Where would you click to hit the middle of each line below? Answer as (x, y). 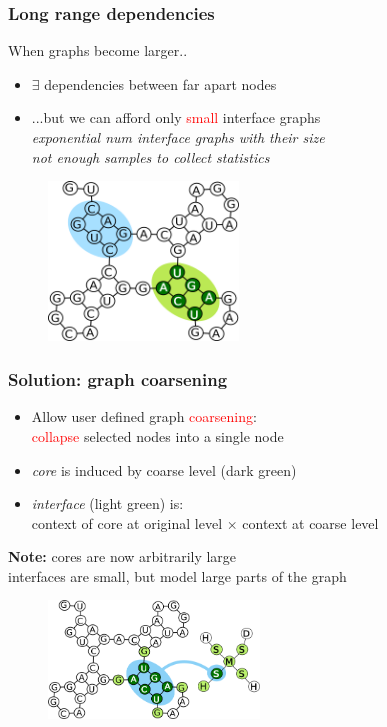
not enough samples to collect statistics (150, 156)
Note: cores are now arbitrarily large (122, 556)
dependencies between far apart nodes (160, 83)
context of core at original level (127, 522)
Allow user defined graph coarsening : (144, 416)
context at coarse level (310, 522)
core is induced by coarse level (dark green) (164, 469)
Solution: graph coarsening (118, 379)
